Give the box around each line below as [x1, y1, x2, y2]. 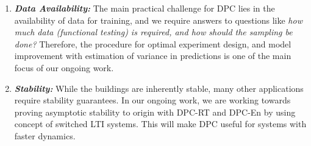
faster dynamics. [14, 129, 76, 142]
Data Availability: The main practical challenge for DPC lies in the [14, 2, 275, 14]
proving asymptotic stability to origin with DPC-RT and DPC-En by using [14, 105, 296, 118]
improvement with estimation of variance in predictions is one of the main [14, 49, 291, 62]
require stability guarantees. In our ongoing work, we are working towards [14, 94, 291, 106]
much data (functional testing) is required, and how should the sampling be [14, 26, 293, 38]
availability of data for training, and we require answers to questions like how [14, 13, 302, 26]
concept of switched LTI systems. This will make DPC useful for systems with [14, 117, 307, 130]
